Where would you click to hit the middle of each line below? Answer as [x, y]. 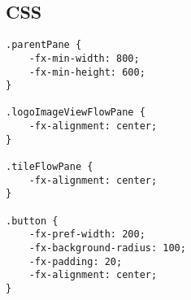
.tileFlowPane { [50, 167]
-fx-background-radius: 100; [107, 248]
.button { [32, 221]
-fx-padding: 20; [76, 261]
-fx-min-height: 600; [87, 72]
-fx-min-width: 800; [84, 58]
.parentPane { [44, 45]
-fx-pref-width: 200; [87, 235]
